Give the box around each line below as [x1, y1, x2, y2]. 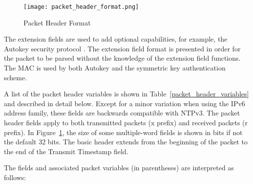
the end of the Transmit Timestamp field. [4, 146, 128, 156]
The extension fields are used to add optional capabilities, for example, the [4, 34, 228, 44]
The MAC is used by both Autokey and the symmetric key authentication [4, 63, 226, 73]
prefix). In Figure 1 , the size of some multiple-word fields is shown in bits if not [4, 127, 243, 137]
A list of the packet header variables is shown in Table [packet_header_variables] [4, 89, 249, 99]
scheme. [4, 72, 27, 82]
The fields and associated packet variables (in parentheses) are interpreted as [4, 162, 234, 173]
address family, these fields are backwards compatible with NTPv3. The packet [4, 108, 240, 118]
